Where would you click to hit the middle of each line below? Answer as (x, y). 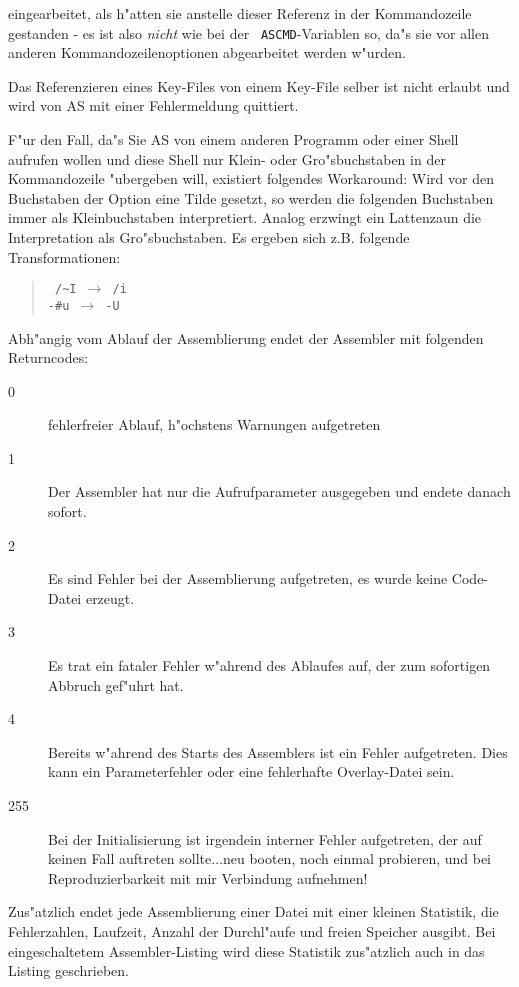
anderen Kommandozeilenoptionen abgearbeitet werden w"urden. (207, 52)
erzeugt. (110, 597)
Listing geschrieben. (68, 970)
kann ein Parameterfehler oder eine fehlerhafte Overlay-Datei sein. (251, 771)
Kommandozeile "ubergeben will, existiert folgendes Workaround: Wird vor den (251, 178)
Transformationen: (64, 256)
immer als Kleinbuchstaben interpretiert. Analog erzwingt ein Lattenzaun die (245, 217)
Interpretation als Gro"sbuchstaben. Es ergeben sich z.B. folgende (209, 237)
